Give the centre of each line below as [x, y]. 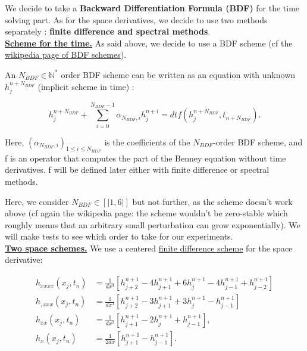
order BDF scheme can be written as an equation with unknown [178, 74]
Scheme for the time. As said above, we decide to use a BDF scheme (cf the [149, 43]
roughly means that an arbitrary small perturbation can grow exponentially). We [153, 224]
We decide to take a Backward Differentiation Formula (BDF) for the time [152, 8]
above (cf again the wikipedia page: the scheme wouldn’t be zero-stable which [146, 213]
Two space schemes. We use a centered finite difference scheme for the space [149, 248]
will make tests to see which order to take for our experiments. [119, 236]
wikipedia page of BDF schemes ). [66, 55]
